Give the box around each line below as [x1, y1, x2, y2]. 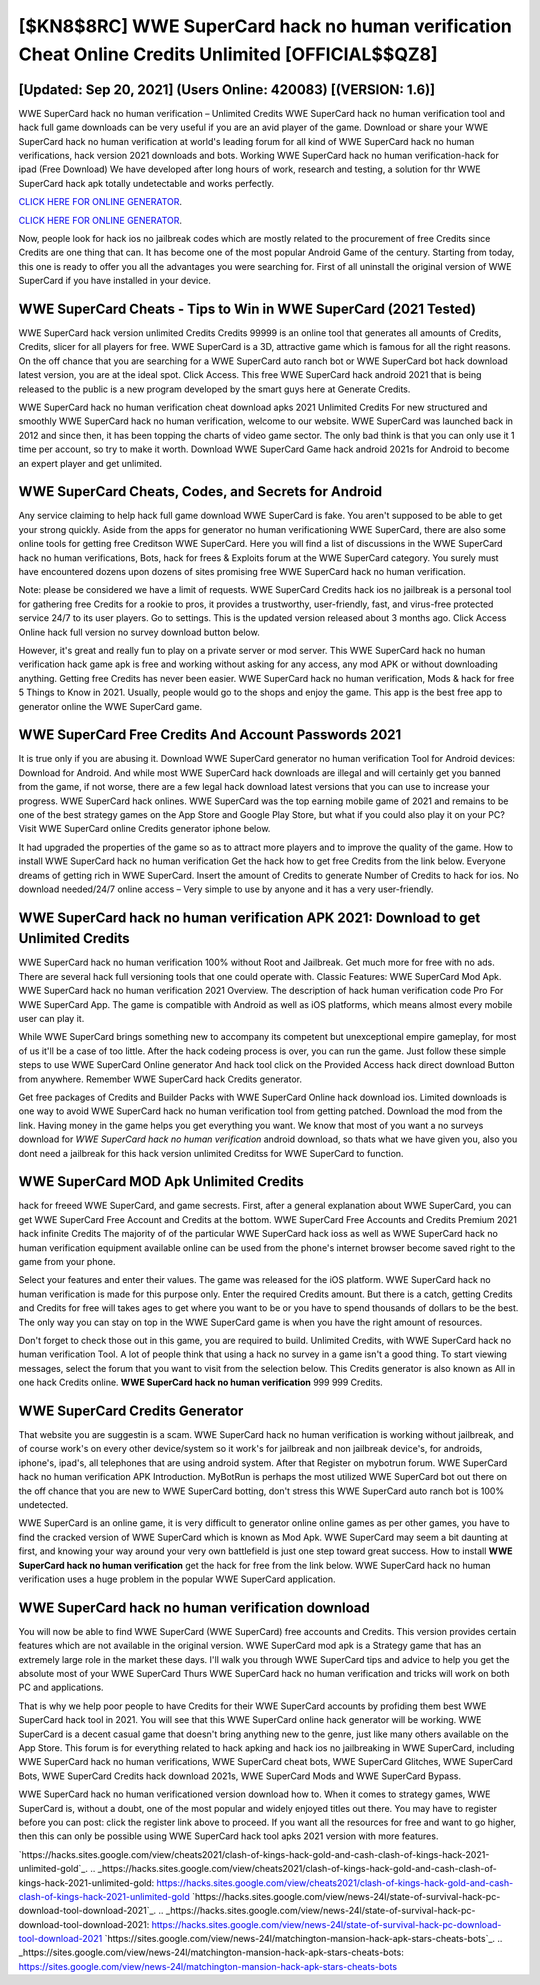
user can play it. [18, 1013, 85, 1025]
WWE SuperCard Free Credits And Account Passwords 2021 [18, 726, 402, 744]
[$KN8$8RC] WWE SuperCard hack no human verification [18, 15, 512, 37]
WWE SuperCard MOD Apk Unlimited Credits [18, 1173, 305, 1190]
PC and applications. [18, 1681, 104, 1694]
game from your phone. [18, 1256, 116, 1268]
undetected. [18, 1499, 69, 1511]
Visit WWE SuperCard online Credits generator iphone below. [18, 823, 271, 835]
